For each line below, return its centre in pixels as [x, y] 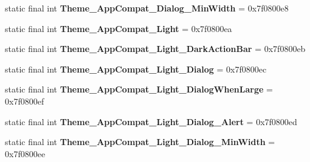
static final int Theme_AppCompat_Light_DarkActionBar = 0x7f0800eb [155, 49]
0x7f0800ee [25, 153]
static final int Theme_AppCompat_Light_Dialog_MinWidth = [140, 142]
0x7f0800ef [25, 101]
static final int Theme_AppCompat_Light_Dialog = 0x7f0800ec [136, 69]
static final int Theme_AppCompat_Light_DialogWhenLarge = [139, 89]
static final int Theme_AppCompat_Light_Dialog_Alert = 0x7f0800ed [151, 121]
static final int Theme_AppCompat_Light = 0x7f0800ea [119, 28]
